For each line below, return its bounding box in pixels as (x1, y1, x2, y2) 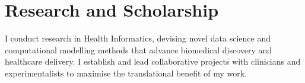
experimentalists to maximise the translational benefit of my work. (5, 66, 247, 79)
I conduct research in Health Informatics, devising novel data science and (5, 32, 271, 44)
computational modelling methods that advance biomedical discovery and (5, 43, 272, 56)
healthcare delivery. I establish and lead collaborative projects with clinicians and (5, 55, 301, 68)
